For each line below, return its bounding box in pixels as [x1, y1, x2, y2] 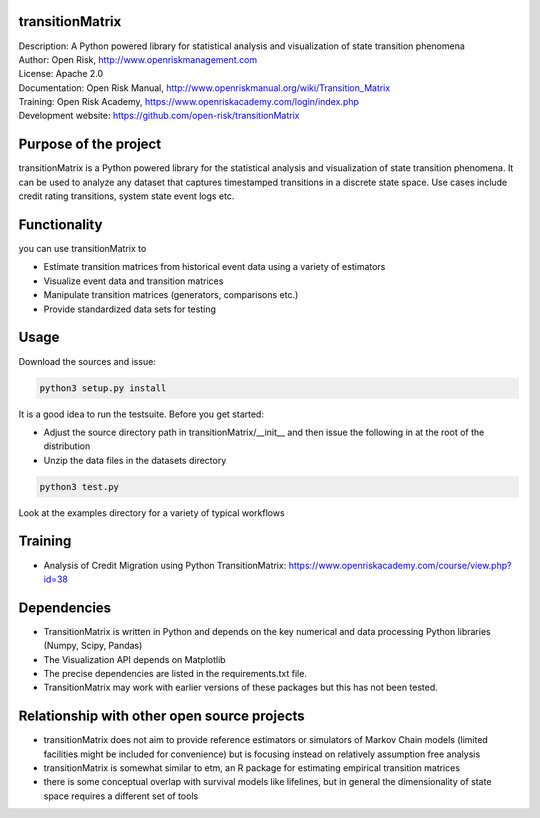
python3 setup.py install [39, 382, 167, 394]
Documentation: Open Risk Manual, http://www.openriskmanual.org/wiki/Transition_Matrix [18, 81, 391, 94]
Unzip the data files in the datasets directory [43, 454, 227, 466]
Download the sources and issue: [18, 355, 157, 367]
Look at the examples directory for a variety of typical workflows [18, 506, 285, 519]
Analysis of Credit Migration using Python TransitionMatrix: [43, 559, 287, 571]
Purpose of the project [18, 136, 162, 153]
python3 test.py [39, 481, 120, 492]
